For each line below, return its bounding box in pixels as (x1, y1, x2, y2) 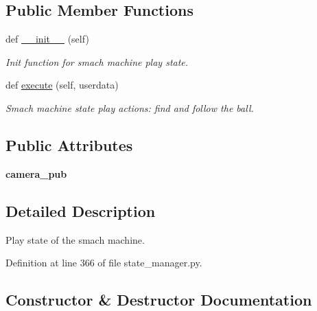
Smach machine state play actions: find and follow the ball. (5, 100, 254, 115)
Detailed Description (5, 200, 156, 221)
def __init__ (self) (5, 32, 89, 46)
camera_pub (5, 166, 67, 181)
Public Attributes (5, 134, 133, 155)
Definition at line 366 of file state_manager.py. (5, 255, 202, 270)
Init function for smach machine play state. (5, 54, 189, 69)
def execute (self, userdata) (5, 78, 119, 92)
